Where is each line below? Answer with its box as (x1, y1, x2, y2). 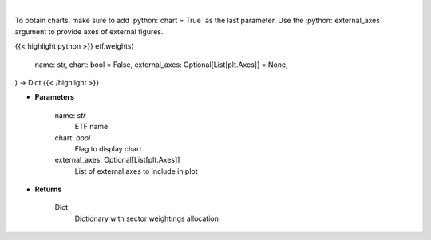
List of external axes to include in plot (74, 166, 199, 175)
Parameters (34, 92, 75, 102)
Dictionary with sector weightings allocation (74, 214, 219, 223)
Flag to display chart (74, 144, 142, 153)
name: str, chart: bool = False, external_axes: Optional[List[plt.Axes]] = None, (34, 60, 288, 69)
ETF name (74, 122, 109, 132)
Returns (34, 184, 62, 195)
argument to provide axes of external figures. (14, 26, 164, 36)
